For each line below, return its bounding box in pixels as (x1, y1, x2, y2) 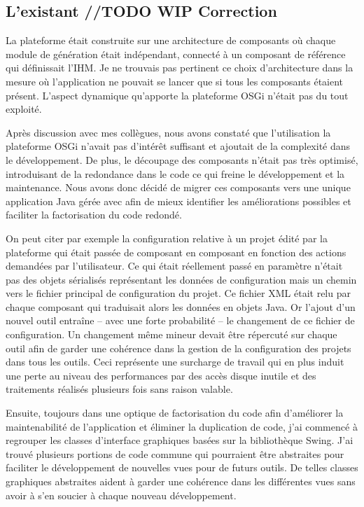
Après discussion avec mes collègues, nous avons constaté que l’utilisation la (6, 125, 331, 139)
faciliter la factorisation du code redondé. (6, 207, 182, 222)
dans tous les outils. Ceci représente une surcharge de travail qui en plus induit (6, 354, 344, 369)
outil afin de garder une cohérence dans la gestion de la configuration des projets (6, 340, 351, 355)
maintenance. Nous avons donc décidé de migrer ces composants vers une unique (6, 180, 351, 195)
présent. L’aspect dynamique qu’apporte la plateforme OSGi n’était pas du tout (6, 88, 349, 102)
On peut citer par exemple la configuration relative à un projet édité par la (6, 230, 328, 245)
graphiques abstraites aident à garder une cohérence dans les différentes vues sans (6, 474, 356, 489)
